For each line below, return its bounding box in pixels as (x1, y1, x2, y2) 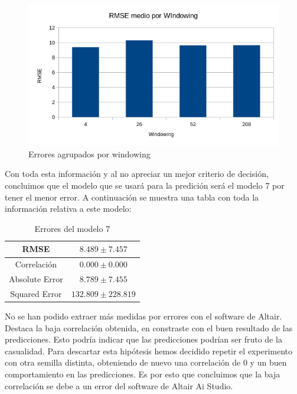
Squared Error (10, 287, 62, 299)
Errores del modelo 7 (34, 222, 110, 234)
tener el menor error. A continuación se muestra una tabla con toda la (5, 190, 259, 203)
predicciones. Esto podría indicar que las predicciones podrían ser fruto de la (5, 333, 282, 345)
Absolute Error (9, 273, 63, 285)
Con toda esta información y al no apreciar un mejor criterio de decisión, (5, 167, 269, 180)
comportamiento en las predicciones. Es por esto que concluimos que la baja (5, 368, 280, 380)
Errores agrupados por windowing (28, 147, 151, 160)
